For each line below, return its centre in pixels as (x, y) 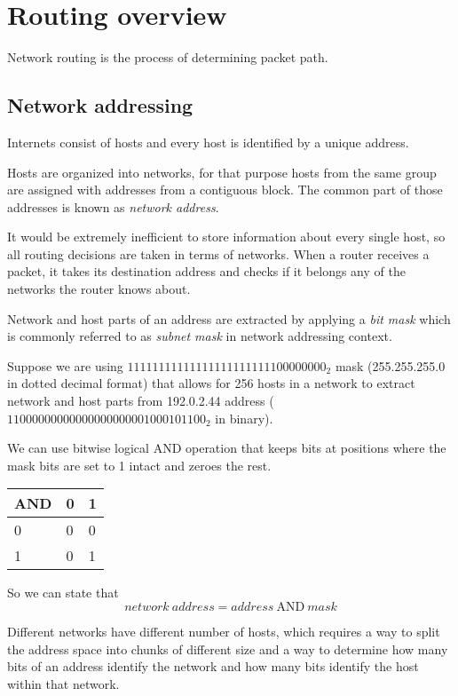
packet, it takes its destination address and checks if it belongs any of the (206, 271)
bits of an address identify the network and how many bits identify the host (213, 666)
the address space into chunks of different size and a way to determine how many (228, 649)
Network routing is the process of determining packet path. (168, 57)
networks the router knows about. (99, 289)
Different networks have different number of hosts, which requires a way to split (224, 632)
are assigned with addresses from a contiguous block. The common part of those (225, 190)
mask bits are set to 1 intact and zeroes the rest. (139, 465)
